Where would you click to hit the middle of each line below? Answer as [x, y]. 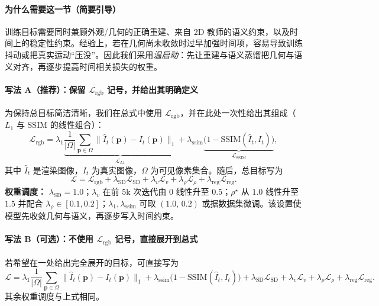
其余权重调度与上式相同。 [54, 296]
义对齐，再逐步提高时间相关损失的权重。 [83, 66]
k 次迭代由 [146, 191]
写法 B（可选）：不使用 [49, 239]
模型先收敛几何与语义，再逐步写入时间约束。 [92, 216]
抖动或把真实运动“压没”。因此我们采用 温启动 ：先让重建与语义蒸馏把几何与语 [154, 54]
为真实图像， [117, 170]
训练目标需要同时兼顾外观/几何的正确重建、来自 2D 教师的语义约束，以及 [148, 31]
